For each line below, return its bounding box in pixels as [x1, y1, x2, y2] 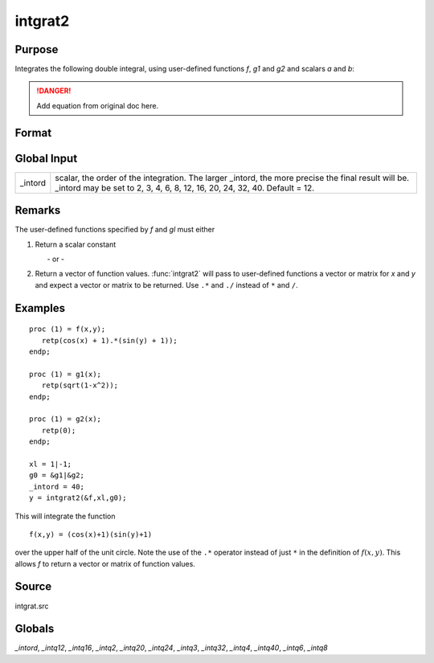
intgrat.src [14, 601, 49, 611]
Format [14, 125, 52, 140]
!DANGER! [36, 86, 72, 96]
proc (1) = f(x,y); [29, 325, 106, 334]
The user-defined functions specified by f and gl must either [14, 225, 215, 235]
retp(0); [41, 426, 76, 435]
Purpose [14, 43, 59, 56]
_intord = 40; [29, 482, 84, 491]
